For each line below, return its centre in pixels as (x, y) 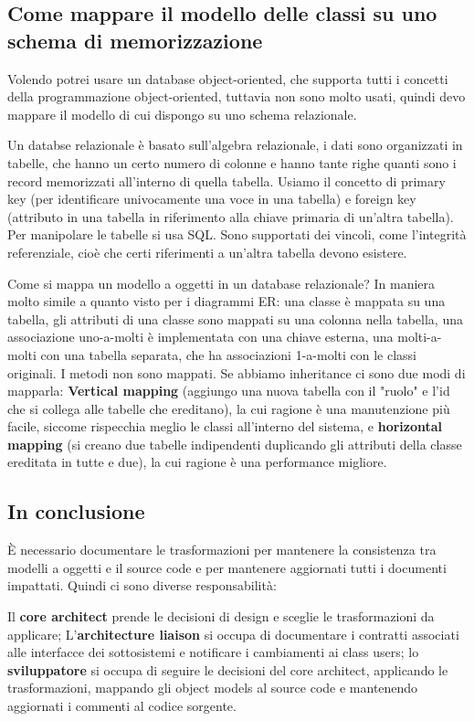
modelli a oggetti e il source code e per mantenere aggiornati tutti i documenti (227, 567)
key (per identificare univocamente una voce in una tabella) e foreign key (212, 199)
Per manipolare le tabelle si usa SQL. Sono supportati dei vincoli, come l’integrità (237, 234)
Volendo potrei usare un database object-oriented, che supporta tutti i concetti (228, 78)
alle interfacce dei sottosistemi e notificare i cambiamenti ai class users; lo (213, 652)
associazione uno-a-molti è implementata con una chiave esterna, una (200, 337)
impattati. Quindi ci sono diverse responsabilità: (142, 585)
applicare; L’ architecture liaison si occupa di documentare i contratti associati (233, 634)
